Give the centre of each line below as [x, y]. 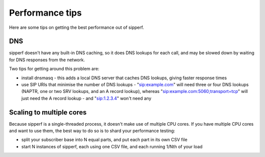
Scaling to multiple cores [48, 112]
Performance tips [45, 13]
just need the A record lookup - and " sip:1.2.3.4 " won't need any [86, 98]
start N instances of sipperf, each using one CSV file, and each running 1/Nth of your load [112, 146]
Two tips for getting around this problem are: [54, 69]
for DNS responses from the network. [47, 60]
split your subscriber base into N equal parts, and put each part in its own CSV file [104, 140]
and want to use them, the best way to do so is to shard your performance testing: [92, 131]
